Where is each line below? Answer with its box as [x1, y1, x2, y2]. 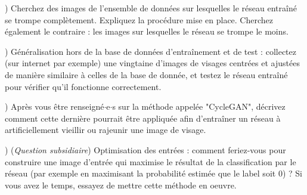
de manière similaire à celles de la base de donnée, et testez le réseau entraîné [5, 68, 288, 81]
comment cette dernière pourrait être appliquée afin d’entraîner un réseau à [5, 112, 281, 124]
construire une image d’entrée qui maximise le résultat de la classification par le [5, 155, 296, 168]
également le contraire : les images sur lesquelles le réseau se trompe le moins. [5, 25, 289, 38]
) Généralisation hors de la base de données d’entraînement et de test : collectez [5, 45, 296, 57]
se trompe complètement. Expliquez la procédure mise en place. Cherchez [5, 13, 274, 26]
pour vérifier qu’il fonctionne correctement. [5, 80, 162, 92]
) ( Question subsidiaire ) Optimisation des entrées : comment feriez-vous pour [5, 143, 286, 156]
